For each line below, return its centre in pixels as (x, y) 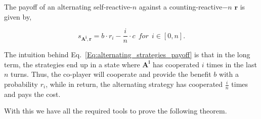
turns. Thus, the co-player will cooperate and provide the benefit (111, 74)
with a (229, 74)
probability (21, 84)
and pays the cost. (32, 94)
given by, (18, 16)
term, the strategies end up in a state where (72, 64)
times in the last (232, 64)
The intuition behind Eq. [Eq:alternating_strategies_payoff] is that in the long (127, 54)
